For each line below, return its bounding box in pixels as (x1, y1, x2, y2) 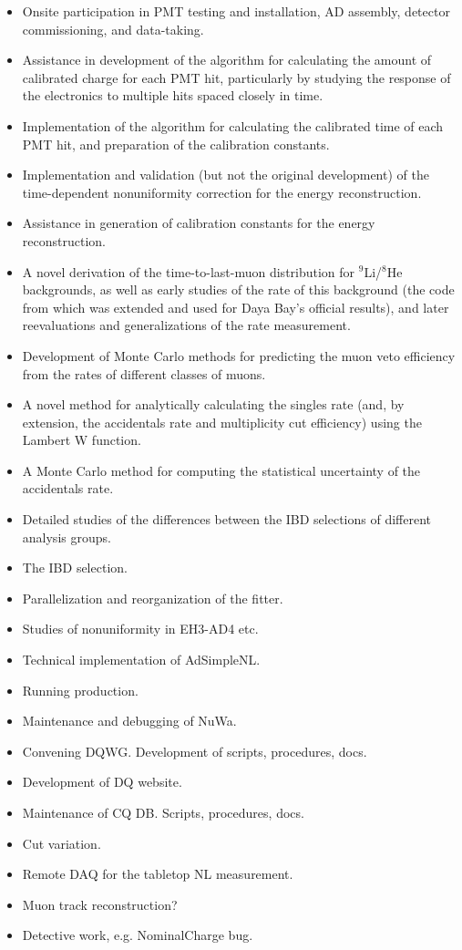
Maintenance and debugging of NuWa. (22, 711, 237, 730)
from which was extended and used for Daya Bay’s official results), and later (22, 297, 449, 316)
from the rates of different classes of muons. (22, 364, 266, 383)
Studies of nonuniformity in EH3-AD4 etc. (22, 619, 259, 638)
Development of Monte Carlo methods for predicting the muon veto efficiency (22, 346, 456, 365)
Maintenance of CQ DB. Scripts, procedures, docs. (22, 803, 304, 821)
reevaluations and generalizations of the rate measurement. (22, 315, 351, 335)
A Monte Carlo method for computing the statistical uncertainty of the (22, 460, 421, 480)
